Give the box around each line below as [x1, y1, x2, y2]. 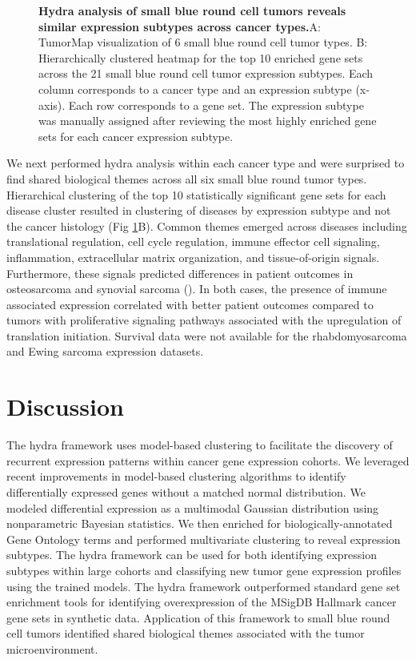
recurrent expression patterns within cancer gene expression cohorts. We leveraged [6, 452, 410, 469]
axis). [38, 96, 66, 113]
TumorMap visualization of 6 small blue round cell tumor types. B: [38, 34, 368, 50]
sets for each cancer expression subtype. [38, 127, 234, 144]
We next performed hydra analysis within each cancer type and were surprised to [6, 155, 405, 171]
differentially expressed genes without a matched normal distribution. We [6, 483, 366, 500]
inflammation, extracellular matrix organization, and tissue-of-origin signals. [6, 248, 380, 265]
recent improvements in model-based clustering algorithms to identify [6, 468, 346, 485]
